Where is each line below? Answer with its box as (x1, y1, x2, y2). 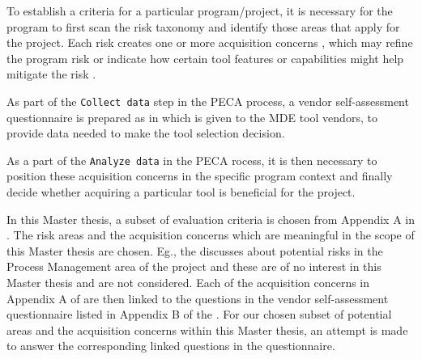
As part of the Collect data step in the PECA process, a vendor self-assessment (6, 92, 409, 109)
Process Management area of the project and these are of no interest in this (6, 258, 382, 275)
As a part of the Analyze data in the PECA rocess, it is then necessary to (6, 151, 377, 168)
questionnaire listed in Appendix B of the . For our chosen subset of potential (6, 306, 392, 323)
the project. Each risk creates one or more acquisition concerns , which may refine (6, 34, 413, 51)
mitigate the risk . (6, 65, 96, 82)
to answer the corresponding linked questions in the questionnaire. (6, 337, 335, 354)
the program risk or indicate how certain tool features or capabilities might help (6, 49, 404, 66)
